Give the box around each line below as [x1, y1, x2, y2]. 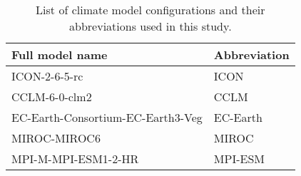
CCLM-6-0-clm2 [11, 88, 92, 105]
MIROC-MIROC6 [11, 130, 101, 146]
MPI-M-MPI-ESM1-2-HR [11, 150, 139, 167]
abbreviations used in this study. [69, 18, 232, 34]
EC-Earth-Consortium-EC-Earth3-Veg [11, 109, 203, 125]
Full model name [11, 46, 108, 63]
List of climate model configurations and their [36, 1, 265, 18]
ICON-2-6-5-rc [11, 68, 83, 84]
